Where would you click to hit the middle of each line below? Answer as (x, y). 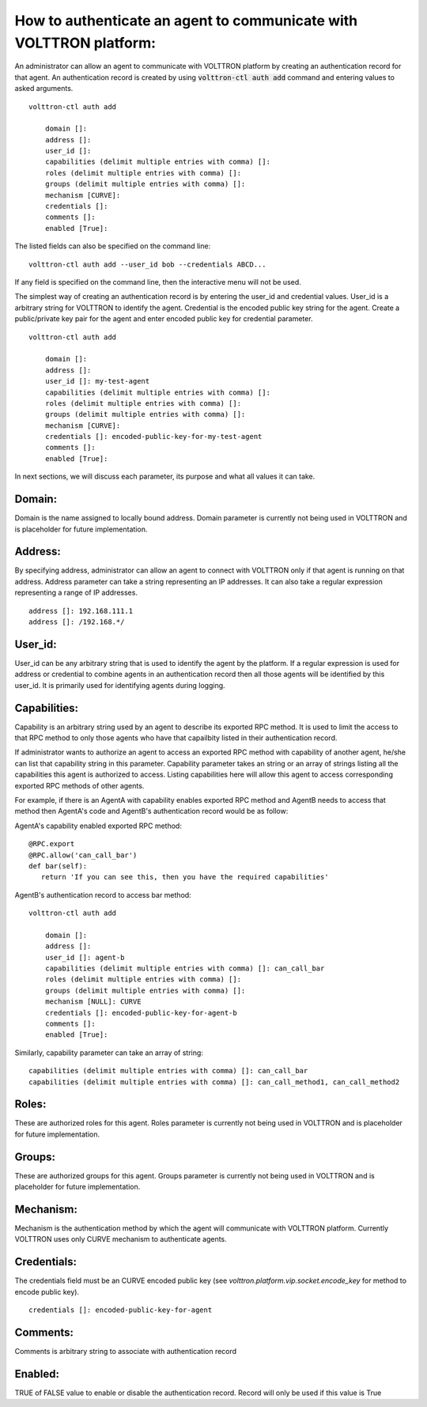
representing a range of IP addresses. (76, 592)
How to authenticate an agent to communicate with (186, 21)
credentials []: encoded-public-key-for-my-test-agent (153, 437)
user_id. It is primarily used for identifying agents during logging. (120, 685)
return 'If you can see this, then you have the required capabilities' (185, 877)
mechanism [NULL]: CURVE (93, 1002)
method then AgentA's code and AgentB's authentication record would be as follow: (151, 811)
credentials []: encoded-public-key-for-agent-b (141, 1013)
